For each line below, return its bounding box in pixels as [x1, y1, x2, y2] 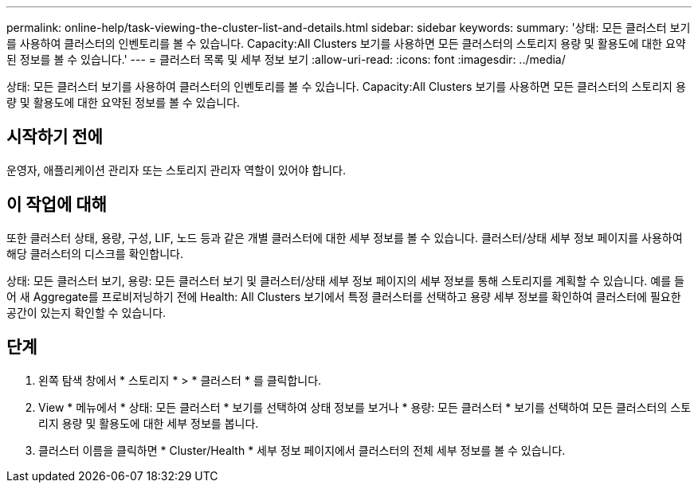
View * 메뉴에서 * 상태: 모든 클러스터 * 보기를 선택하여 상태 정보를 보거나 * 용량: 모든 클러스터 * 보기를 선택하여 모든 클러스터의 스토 [38, 400, 692, 414]
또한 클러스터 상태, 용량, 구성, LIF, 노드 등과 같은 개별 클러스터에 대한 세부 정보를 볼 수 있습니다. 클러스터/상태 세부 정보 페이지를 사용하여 [6, 230, 683, 244]
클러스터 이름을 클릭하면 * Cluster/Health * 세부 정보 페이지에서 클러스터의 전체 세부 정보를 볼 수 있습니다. [38, 443, 566, 457]
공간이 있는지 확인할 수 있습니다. [6, 305, 167, 319]
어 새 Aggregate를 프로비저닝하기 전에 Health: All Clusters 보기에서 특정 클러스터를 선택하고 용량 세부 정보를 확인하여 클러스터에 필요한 [6, 289, 681, 303]
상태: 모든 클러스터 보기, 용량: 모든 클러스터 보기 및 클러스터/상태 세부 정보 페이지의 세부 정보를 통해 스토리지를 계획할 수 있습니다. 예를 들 [6, 273, 684, 288]
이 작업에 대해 [6, 194, 107, 215]
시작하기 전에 [6, 127, 103, 147]
